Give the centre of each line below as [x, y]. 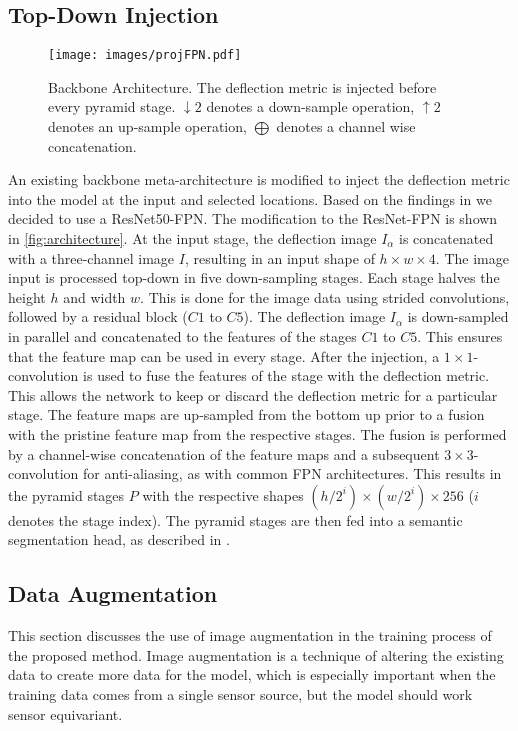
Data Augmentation [113, 593]
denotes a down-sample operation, [310, 106]
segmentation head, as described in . [119, 539]
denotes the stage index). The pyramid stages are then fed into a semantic [235, 519]
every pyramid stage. [112, 106]
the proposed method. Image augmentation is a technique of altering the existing [256, 654]
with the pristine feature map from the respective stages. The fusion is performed [257, 433]
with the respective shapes [223, 494]
